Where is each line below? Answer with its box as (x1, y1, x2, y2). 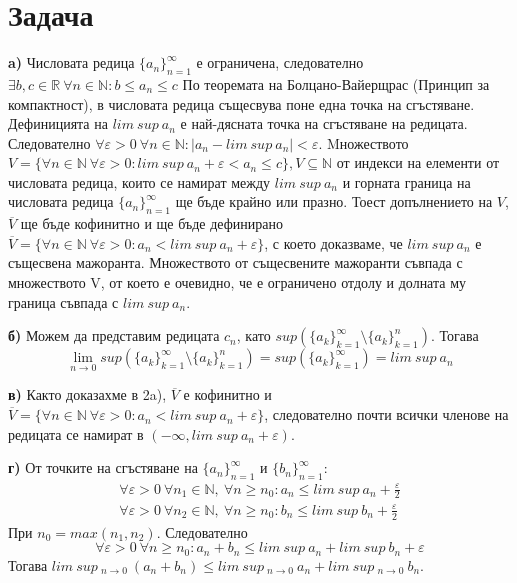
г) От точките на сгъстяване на (8, 457, 198, 478)
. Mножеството (318, 132, 409, 153)
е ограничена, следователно (196, 52, 364, 73)
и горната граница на (342, 171, 471, 192)
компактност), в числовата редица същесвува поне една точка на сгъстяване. (8, 93, 475, 114)
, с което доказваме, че (264, 232, 403, 253)
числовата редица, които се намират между (8, 171, 271, 192)
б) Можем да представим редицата (8, 325, 220, 346)
